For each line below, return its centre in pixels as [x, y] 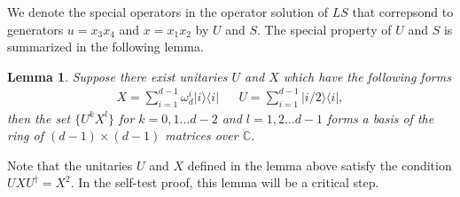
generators [35, 29]
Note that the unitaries [70, 165]
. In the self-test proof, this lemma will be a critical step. [225, 182]
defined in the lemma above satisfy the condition [320, 165]
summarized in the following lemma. [105, 47]
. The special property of [324, 29]
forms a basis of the [381, 118]
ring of [25, 135]
